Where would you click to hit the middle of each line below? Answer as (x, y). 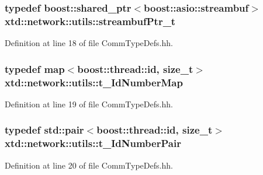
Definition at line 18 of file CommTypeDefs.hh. (89, 43)
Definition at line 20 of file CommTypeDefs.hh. (89, 165)
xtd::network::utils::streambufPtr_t (90, 21)
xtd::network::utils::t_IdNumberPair (93, 143)
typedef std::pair (44, 130)
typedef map (35, 69)
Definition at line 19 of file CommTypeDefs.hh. (89, 104)
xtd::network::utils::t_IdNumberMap (94, 82)
